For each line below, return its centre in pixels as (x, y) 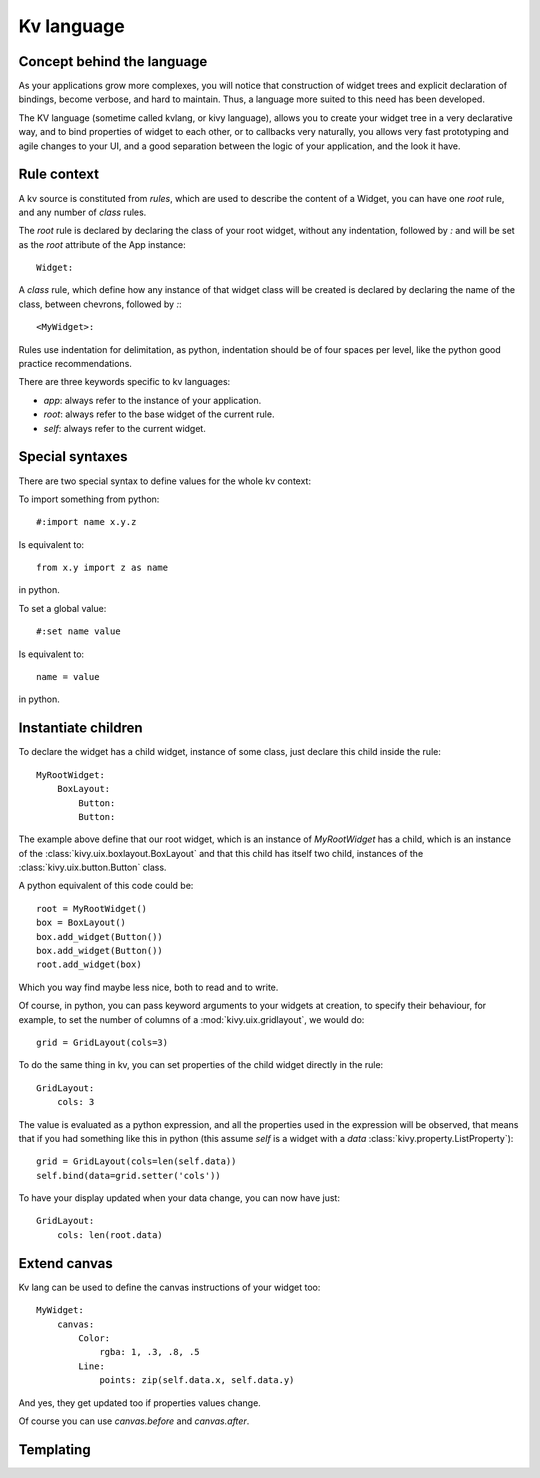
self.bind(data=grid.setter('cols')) (129, 1175)
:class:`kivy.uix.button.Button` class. (92, 867)
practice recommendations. (75, 364)
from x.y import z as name (102, 568)
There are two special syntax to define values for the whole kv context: (165, 481)
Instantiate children (81, 728)
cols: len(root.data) (110, 1234)
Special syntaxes (73, 456)
